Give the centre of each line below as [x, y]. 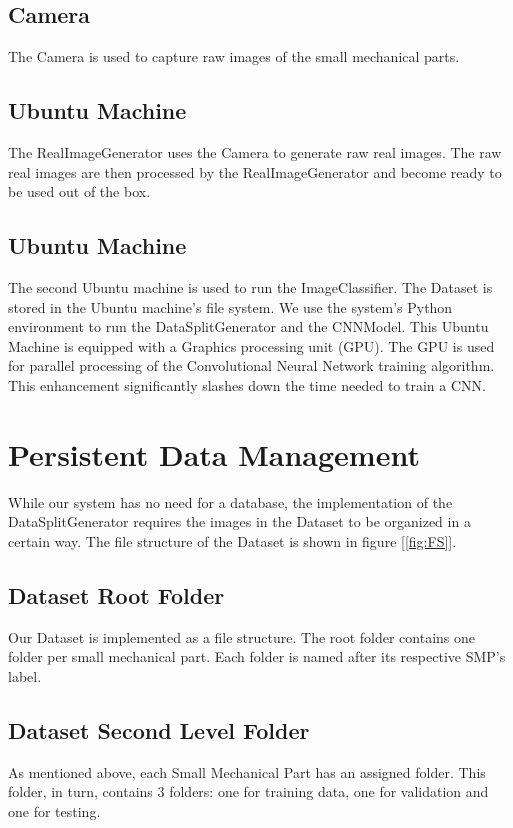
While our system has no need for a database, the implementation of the [230, 501]
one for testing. [54, 810]
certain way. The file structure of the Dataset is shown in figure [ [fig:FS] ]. [232, 540]
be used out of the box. [79, 191]
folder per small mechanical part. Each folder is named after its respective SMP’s [257, 656]
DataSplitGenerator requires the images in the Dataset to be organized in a [239, 521]
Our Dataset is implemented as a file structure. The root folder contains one [242, 636]
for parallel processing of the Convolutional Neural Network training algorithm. [251, 365]
